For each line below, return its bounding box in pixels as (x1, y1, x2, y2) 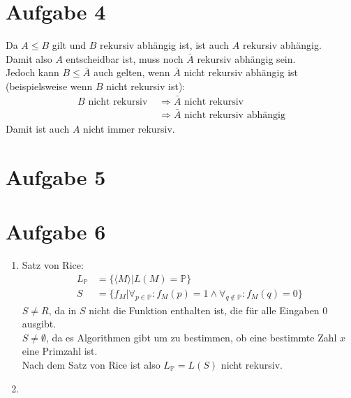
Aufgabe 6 (6, 217, 106, 246)
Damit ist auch (6, 121, 70, 135)
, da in (48, 302, 77, 317)
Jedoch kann (6, 65, 59, 80)
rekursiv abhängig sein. (197, 51, 296, 66)
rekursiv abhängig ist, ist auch (100, 38, 230, 52)
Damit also (6, 51, 52, 66)
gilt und (52, 38, 87, 52)
